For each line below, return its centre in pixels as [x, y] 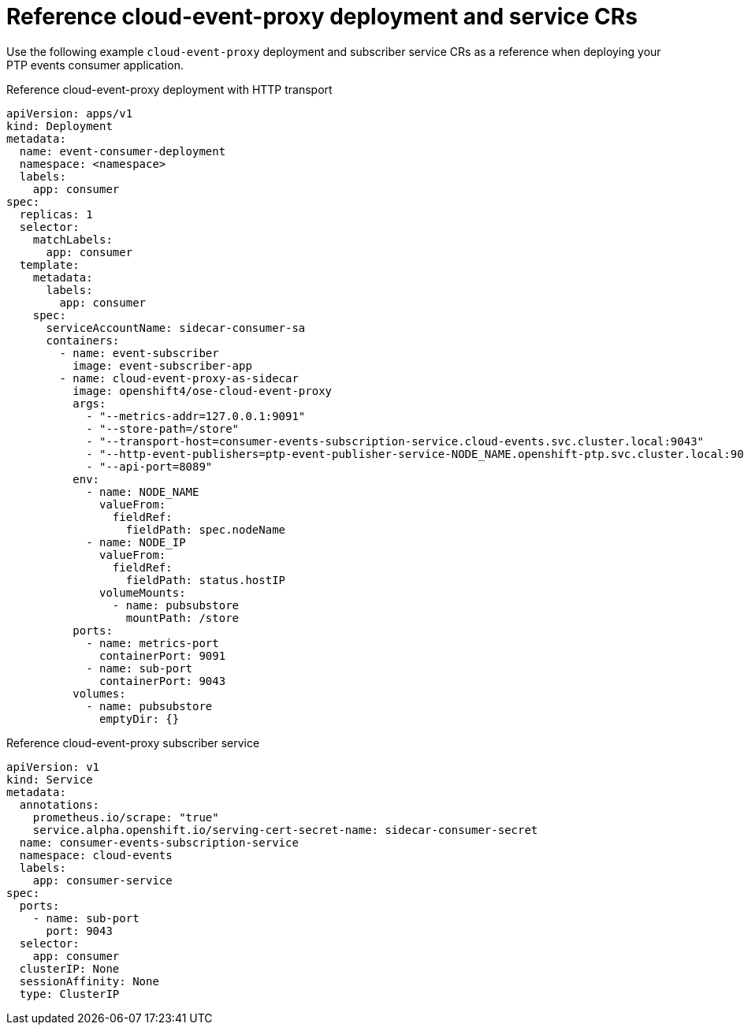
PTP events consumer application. [95, 65]
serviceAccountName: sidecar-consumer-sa [176, 328]
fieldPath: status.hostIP [206, 580]
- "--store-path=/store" [163, 428]
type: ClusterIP [69, 994]
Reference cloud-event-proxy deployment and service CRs [322, 17]
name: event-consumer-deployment [123, 151]
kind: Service [50, 779]
